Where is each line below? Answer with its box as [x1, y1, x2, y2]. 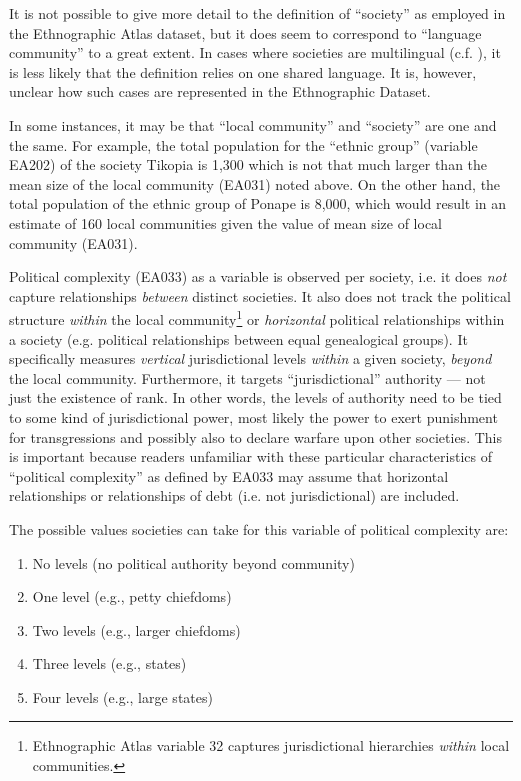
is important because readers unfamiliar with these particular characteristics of [9, 446, 492, 467]
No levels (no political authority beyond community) [32, 552, 355, 573]
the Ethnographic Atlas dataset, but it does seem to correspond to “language [9, 22, 482, 43]
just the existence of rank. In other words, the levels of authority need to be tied [9, 387, 502, 408]
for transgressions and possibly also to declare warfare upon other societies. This [9, 426, 502, 447]
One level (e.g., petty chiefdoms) [32, 586, 232, 607]
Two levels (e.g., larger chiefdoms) [32, 619, 241, 640]
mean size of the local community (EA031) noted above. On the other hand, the [9, 173, 501, 194]
